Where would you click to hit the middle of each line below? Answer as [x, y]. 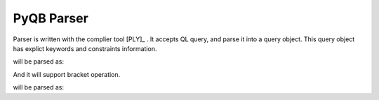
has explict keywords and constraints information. [85, 48]
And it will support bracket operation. [67, 74]
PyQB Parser [51, 18]
